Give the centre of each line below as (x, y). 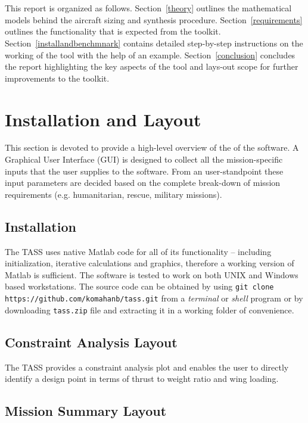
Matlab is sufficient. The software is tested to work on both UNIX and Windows (152, 274)
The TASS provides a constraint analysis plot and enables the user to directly (147, 367)
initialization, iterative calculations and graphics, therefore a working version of (150, 263)
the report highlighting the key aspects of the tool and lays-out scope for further (152, 66)
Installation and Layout (103, 119)
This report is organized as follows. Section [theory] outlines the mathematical (148, 8)
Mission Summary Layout (86, 411)
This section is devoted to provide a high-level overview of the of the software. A (152, 147)
